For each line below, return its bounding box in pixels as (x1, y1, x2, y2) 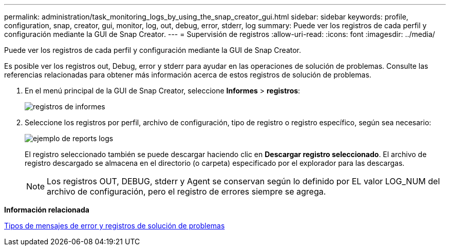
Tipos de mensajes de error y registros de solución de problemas (4, 221, 225, 230)
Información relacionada (4, 205, 89, 214)
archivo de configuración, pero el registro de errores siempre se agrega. (47, 186, 326, 197)
